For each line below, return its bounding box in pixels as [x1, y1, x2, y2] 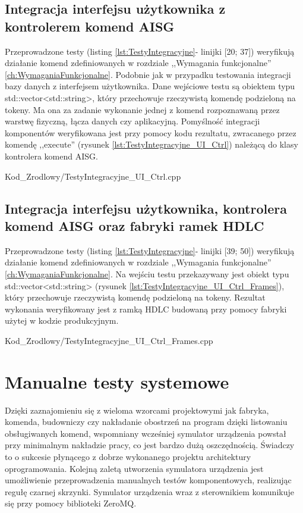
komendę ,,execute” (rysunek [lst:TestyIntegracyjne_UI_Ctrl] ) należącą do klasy [5, 138, 298, 151]
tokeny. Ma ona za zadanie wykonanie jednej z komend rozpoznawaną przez [5, 103, 280, 115]
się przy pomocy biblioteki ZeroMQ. [5, 497, 137, 509]
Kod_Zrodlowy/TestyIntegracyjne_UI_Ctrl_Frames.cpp [5, 334, 213, 346]
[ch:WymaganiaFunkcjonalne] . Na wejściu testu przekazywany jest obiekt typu [5, 267, 289, 280]
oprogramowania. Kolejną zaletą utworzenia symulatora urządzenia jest [5, 462, 264, 474]
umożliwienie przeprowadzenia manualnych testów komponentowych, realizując [5, 474, 292, 486]
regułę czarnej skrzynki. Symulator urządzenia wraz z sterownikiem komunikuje [5, 485, 294, 498]
